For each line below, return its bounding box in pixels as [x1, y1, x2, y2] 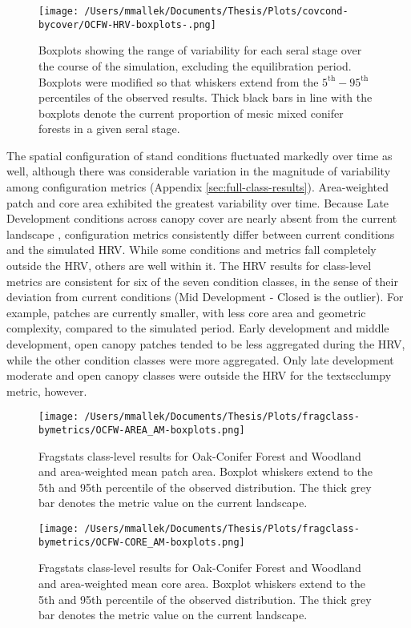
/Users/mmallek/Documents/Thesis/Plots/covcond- [84, 6, 349, 17]
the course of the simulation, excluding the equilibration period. [38, 57, 352, 74]
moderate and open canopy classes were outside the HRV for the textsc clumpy [6, 367, 392, 384]
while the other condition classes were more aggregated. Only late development [6, 351, 394, 368]
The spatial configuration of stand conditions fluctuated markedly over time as [6, 147, 393, 163]
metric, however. [6, 382, 87, 399]
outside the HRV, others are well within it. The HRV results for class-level [6, 257, 372, 274]
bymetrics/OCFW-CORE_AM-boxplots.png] [38, 536, 245, 548]
